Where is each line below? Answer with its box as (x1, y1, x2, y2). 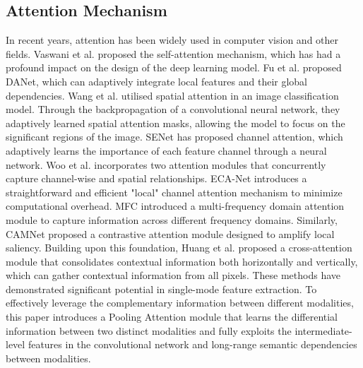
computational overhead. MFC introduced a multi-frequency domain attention (6, 198, 345, 213)
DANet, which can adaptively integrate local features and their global (6, 73, 308, 88)
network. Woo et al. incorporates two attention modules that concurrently (6, 157, 326, 172)
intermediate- (294, 323, 352, 338)
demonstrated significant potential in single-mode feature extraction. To (6, 281, 317, 296)
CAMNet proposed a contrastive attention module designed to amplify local (6, 226, 335, 241)
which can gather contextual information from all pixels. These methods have (6, 268, 341, 283)
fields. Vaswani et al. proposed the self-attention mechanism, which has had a (6, 46, 341, 61)
